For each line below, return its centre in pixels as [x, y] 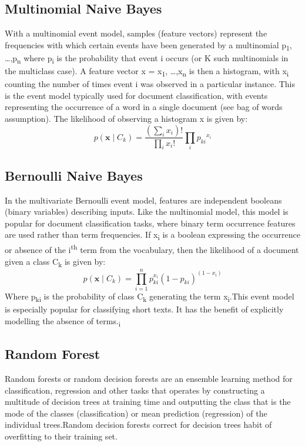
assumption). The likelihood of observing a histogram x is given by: [126, 118]
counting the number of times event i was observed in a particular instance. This [150, 84]
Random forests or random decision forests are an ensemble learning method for [149, 379]
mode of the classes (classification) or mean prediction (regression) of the [136, 413]
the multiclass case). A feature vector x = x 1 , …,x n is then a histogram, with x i [147, 71]
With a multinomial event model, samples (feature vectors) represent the [136, 33]
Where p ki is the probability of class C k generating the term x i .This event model [150, 297]
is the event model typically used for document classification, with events [136, 95]
